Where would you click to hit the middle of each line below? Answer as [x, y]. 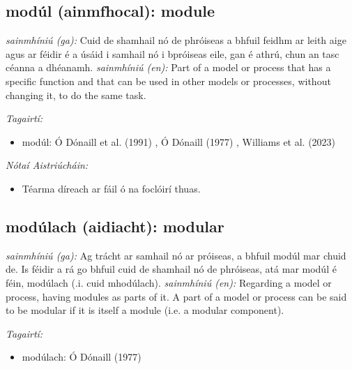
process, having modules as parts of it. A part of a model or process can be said [176, 296]
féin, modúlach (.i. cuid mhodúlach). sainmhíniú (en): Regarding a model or [169, 282]
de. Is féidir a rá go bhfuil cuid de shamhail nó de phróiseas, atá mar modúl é [171, 269]
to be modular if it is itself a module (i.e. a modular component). [145, 310]
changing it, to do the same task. [76, 95]
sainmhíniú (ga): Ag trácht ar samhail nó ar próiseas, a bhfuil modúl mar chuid [176, 255]
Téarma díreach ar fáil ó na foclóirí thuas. [111, 188]
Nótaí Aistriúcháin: [47, 165]
